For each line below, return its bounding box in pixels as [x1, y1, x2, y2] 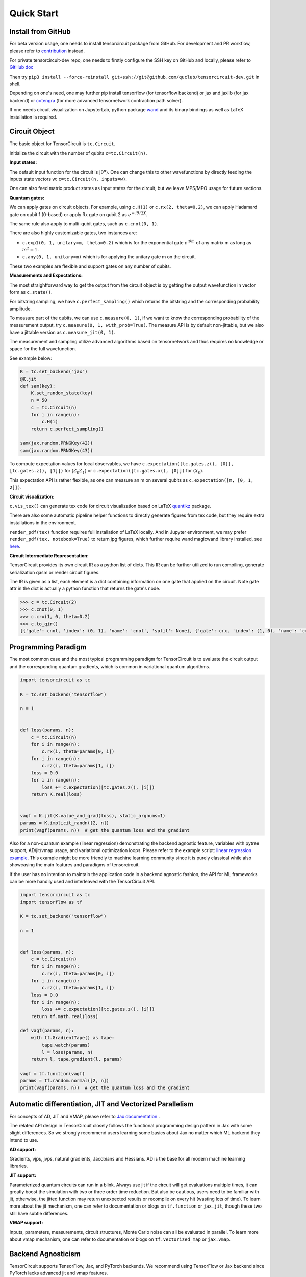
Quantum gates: [9, 195, 45, 201]
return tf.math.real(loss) [31, 1013, 99, 1019]
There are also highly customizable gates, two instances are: [9, 230, 137, 236]
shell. [9, 81, 21, 87]
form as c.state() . [9, 289, 53, 295]
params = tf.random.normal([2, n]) [20, 1078, 109, 1084]
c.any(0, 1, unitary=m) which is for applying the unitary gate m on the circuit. [22, 253, 196, 260]
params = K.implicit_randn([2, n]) [20, 820, 109, 826]
